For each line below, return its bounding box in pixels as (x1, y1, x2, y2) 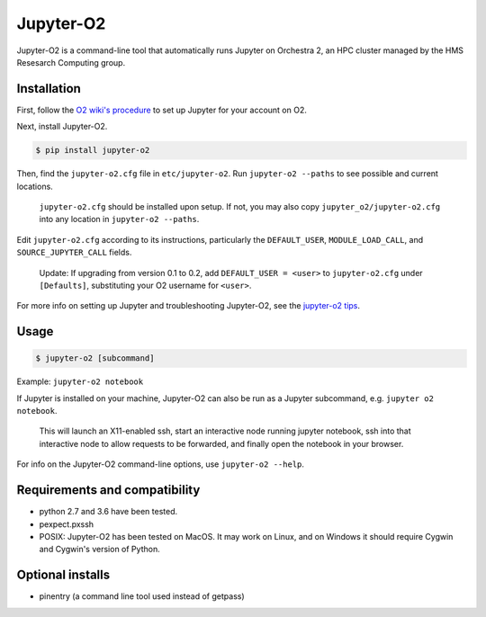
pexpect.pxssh (39, 518, 94, 530)
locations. (16, 181, 53, 192)
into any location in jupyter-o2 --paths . (39, 214, 200, 225)
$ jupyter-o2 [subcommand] (35, 353, 155, 363)
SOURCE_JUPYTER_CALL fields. (16, 247, 132, 258)
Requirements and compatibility (16, 482, 201, 498)
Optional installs (16, 568, 111, 583)
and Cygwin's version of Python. (39, 544, 161, 555)
